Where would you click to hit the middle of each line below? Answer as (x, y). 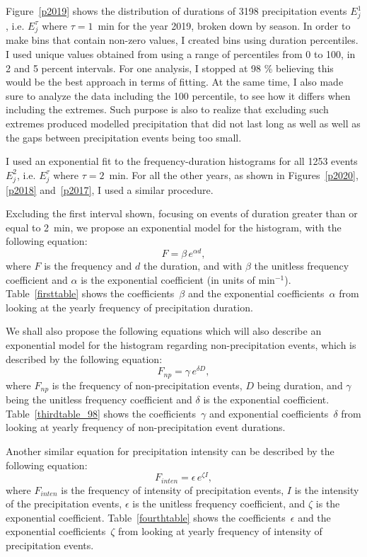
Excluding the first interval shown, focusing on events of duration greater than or (182, 213)
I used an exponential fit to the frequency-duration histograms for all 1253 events (182, 161)
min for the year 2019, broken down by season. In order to (224, 25)
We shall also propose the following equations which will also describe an (164, 331)
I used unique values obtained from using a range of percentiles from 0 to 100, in (181, 54)
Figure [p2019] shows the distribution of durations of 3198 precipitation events (176, 11)
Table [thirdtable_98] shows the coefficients (101, 413)
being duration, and (300, 385)
